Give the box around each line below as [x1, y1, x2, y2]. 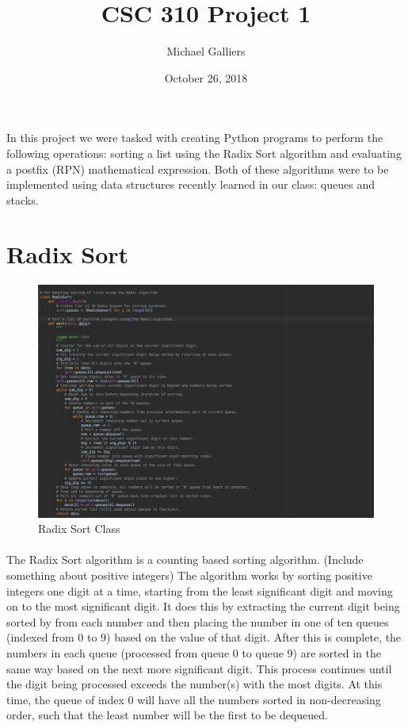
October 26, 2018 [164, 69, 248, 86]
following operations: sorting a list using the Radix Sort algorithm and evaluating [6, 144, 402, 161]
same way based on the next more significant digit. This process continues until [6, 660, 392, 676]
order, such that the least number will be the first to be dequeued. [6, 707, 328, 723]
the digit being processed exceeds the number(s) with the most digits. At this [6, 676, 383, 692]
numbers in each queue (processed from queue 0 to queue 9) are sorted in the [6, 644, 381, 661]
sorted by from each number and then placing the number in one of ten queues [6, 613, 389, 630]
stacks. [6, 191, 39, 208]
